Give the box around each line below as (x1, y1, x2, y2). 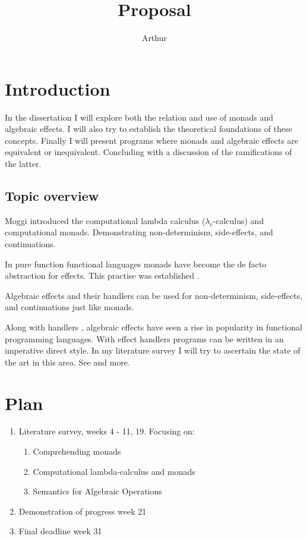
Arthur (141, 31, 167, 44)
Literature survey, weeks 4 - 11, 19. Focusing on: (18, 425, 195, 437)
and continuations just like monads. (5, 301, 134, 313)
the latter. (5, 157, 42, 170)
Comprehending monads (33, 445, 121, 458)
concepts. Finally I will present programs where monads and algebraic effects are (5, 134, 299, 146)
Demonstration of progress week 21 (18, 505, 147, 517)
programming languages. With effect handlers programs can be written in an (5, 332, 284, 345)
